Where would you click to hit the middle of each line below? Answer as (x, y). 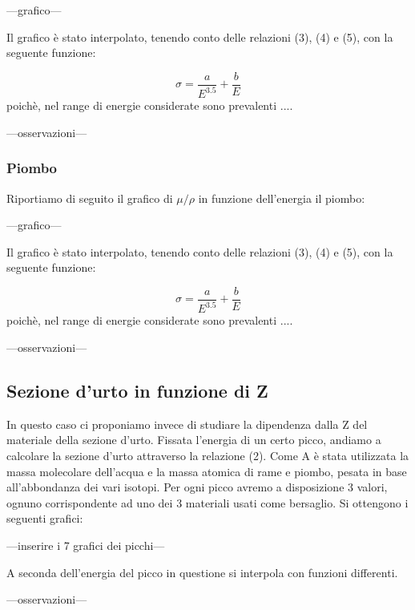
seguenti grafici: (45, 518)
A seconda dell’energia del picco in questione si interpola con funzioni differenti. (202, 572)
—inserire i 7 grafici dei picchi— (86, 545)
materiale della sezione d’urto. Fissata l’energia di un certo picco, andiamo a (194, 440)
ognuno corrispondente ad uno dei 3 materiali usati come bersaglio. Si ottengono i (207, 502)
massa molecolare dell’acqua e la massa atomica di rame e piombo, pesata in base (207, 471)
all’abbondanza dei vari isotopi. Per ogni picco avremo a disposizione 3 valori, (197, 487)
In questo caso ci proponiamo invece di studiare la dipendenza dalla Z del (187, 424)
